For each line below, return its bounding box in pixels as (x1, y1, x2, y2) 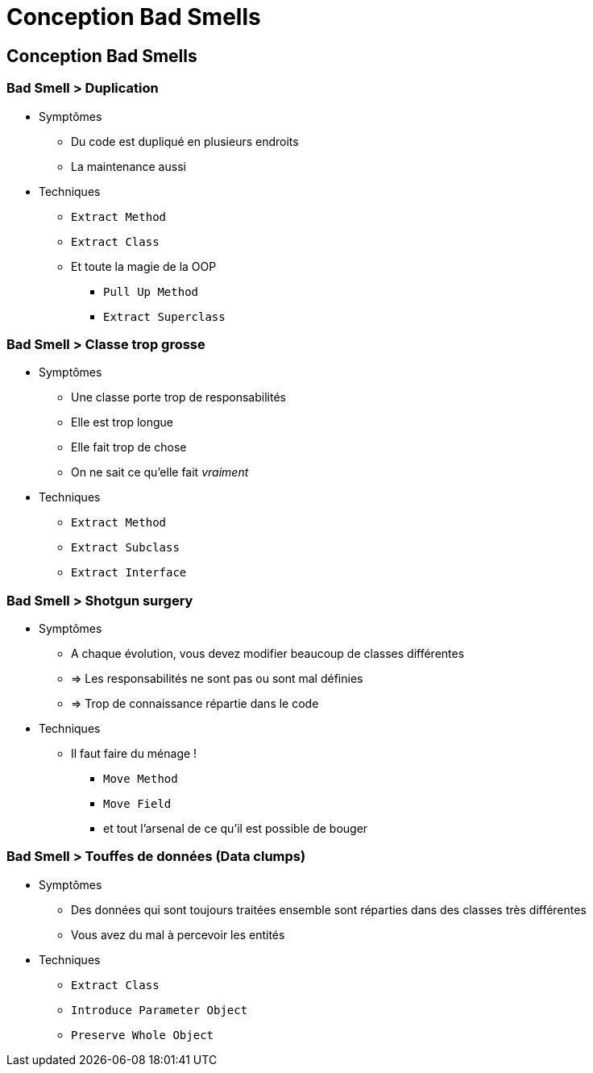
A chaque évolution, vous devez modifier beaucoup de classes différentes (71, 647, 465, 661)
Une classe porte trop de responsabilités (71, 390, 286, 405)
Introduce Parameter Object (71, 1003, 248, 1017)
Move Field (103, 797, 172, 811)
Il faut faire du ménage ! (71, 747, 197, 761)
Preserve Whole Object (71, 1028, 214, 1042)
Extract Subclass (71, 541, 180, 555)
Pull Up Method (103, 285, 199, 298)
